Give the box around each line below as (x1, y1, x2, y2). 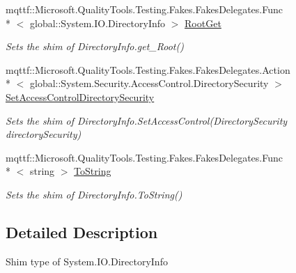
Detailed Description (6, 221, 158, 242)
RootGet (185, 15, 221, 30)
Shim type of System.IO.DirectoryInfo (6, 253, 168, 268)
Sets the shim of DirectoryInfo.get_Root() (6, 39, 184, 54)
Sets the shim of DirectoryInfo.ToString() (6, 187, 182, 201)
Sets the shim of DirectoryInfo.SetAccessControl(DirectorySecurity (6, 113, 288, 127)
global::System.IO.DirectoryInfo (29, 15, 166, 30)
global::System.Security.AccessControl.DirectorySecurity (29, 76, 269, 91)
